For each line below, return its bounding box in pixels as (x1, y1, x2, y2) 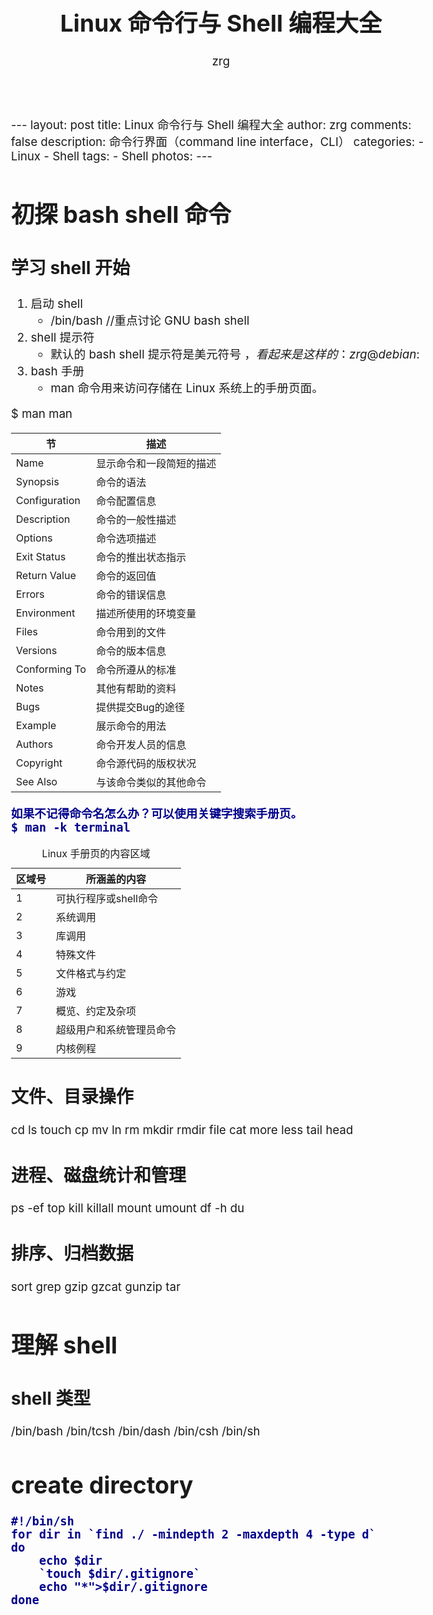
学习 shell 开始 (11, 257, 131, 280)
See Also (16, 774, 58, 788)
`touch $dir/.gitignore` (38, 1567, 201, 1581)
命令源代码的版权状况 (96, 756, 197, 770)
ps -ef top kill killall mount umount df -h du (11, 1201, 245, 1216)
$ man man (11, 406, 73, 422)
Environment (16, 606, 76, 620)
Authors (16, 737, 54, 751)
